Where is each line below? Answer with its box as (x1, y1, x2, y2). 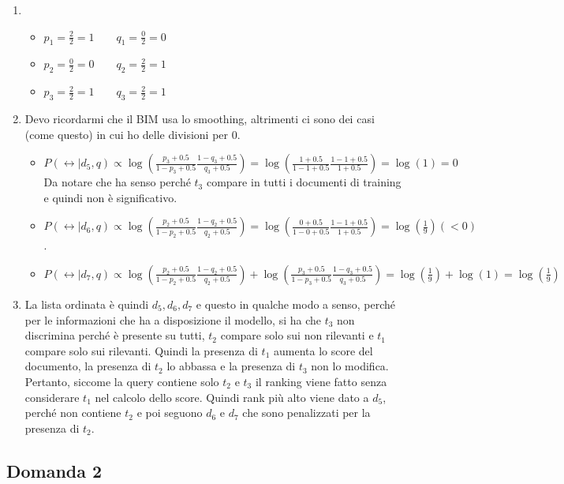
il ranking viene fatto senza (255, 373, 387, 389)
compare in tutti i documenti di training (206, 174, 402, 190)
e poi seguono (136, 404, 203, 421)
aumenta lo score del (274, 342, 373, 358)
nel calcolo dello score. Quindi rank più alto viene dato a (95, 388, 369, 405)
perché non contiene (24, 404, 121, 421)
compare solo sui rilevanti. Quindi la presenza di (24, 342, 258, 358)
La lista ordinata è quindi (24, 295, 149, 312)
